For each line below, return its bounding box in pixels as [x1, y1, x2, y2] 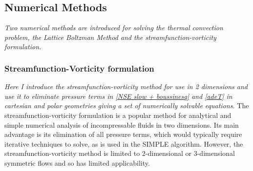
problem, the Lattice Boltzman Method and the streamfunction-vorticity [4, 32, 216, 42]
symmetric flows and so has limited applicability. [4, 157, 150, 168]
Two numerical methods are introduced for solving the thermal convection [4, 22, 223, 33]
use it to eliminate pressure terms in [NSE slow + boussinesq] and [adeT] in [4, 91, 232, 101]
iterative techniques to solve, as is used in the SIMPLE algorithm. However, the [4, 138, 243, 149]
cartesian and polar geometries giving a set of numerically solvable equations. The [4, 100, 249, 111]
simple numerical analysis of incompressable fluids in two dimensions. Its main [4, 119, 239, 130]
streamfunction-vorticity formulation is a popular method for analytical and [4, 110, 232, 120]
